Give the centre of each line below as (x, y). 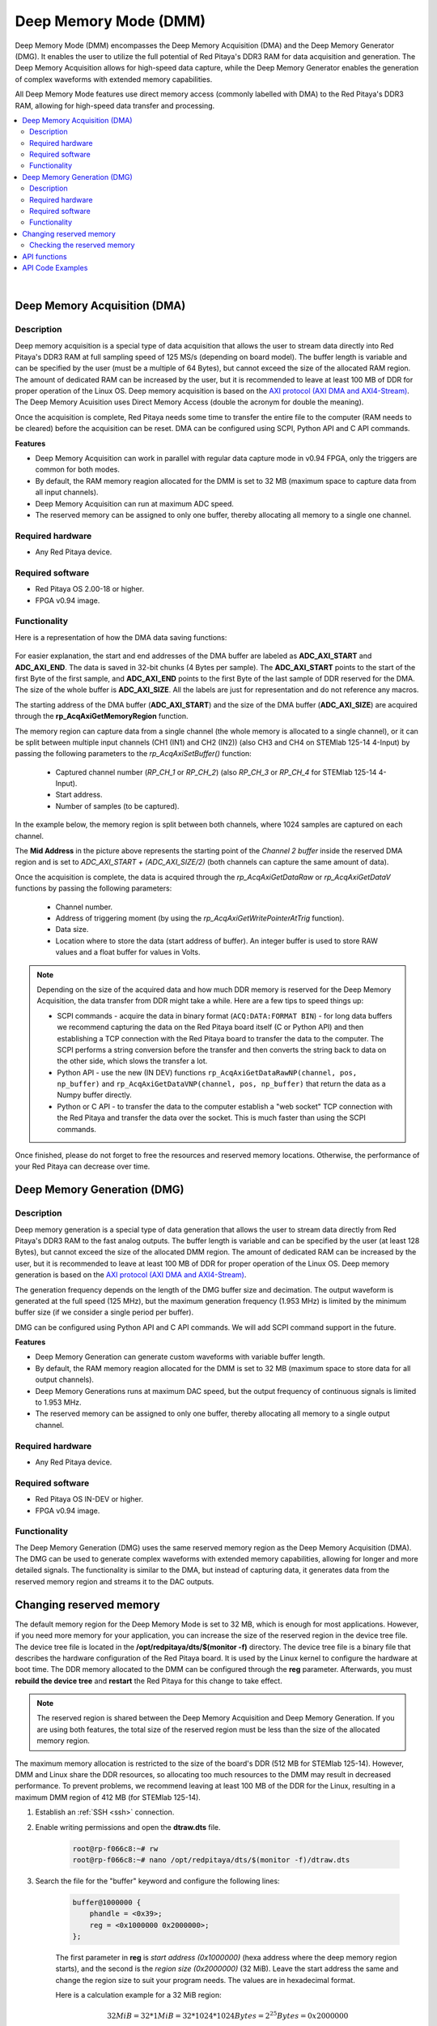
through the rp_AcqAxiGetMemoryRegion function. (102, 716)
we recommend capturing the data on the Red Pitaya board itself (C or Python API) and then (210, 1027)
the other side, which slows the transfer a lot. (132, 1061)
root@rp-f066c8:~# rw (115, 1849)
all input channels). (67, 492)
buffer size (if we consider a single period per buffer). (104, 1312)
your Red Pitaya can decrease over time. (83, 1166)
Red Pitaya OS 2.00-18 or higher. (90, 589)
